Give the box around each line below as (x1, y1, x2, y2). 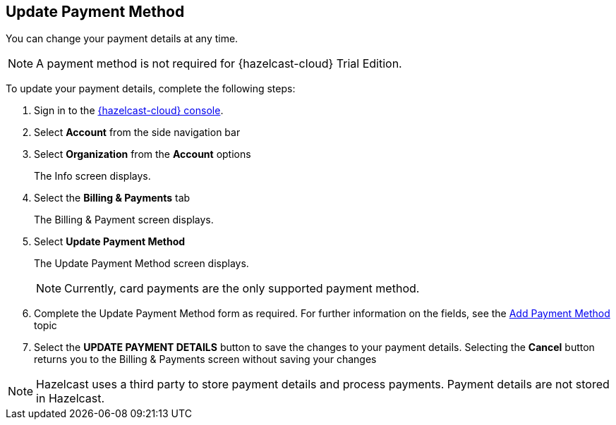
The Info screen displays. (34, 170, 151, 183)
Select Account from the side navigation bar (34, 126, 241, 139)
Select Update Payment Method (34, 235, 186, 248)
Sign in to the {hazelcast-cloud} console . (34, 104, 224, 117)
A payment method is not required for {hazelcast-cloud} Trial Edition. (36, 56, 402, 71)
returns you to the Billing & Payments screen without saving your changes (34, 353, 377, 366)
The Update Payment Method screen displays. (34, 257, 249, 270)
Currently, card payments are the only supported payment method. (64, 281, 420, 296)
